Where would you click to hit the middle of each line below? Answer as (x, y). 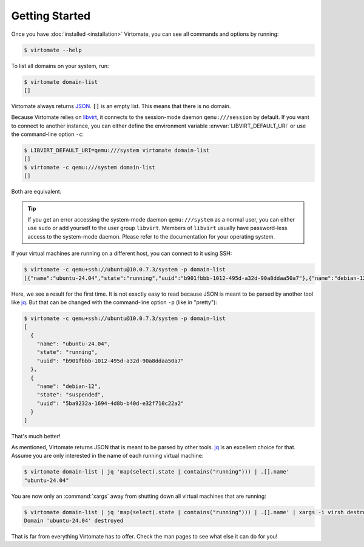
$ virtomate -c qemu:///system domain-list (90, 167)
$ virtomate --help (53, 50)
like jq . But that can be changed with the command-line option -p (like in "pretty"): (114, 302)
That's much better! (36, 436)
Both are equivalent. (36, 192)
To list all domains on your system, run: (60, 66)
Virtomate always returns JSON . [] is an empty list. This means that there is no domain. (121, 106)
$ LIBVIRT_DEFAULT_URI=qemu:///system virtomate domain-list (117, 151)
